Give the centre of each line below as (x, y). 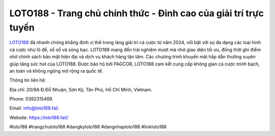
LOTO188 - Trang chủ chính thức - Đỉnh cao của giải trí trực (137, 13)
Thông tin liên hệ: (28, 80)
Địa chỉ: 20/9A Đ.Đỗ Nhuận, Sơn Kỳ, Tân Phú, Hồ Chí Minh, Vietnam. (81, 89)
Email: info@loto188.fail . (34, 108)
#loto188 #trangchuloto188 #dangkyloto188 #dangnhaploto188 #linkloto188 (88, 127)
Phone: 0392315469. (31, 99)
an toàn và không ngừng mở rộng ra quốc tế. (56, 71)
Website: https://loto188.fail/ (39, 117)
